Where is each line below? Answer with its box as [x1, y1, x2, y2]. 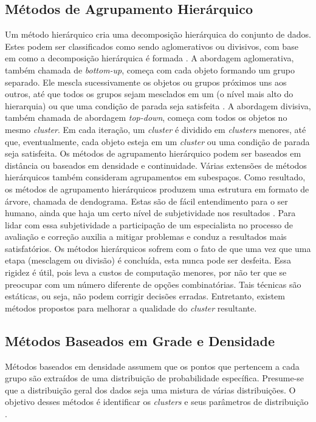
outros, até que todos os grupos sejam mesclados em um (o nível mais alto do [5, 87, 294, 100]
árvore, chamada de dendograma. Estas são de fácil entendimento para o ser [5, 194, 288, 207]
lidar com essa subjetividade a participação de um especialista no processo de [5, 218, 293, 231]
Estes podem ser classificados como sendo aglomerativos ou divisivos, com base [5, 39, 298, 52]
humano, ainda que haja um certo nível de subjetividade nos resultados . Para [5, 206, 296, 219]
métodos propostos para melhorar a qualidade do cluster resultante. [5, 301, 257, 314]
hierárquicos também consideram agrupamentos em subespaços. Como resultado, [5, 171, 306, 183]
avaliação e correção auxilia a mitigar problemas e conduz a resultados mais [5, 230, 287, 243]
